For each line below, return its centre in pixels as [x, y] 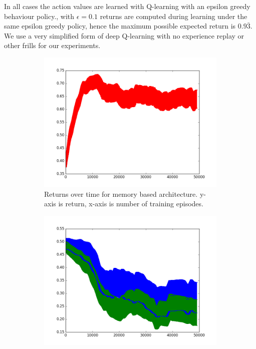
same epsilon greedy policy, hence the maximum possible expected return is [120, 26]
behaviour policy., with [39, 16]
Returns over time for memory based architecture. [121, 194]
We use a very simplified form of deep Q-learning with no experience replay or [124, 35]
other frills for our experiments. [52, 45]
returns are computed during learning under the [174, 16]
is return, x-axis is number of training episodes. [131, 204]
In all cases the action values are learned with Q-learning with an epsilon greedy [127, 6]
